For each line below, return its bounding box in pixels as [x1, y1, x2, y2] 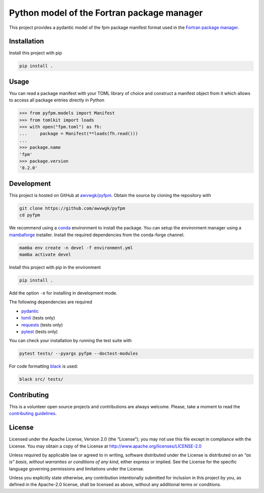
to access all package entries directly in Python [9, 97, 105, 103]
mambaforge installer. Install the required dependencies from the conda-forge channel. [9, 232, 185, 238]
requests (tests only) [21, 321, 63, 328]
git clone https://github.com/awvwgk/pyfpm [19, 205, 126, 211]
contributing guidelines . [9, 411, 57, 417]
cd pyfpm [19, 212, 41, 218]
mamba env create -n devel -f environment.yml [19, 245, 133, 250]
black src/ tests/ [19, 376, 64, 382]
